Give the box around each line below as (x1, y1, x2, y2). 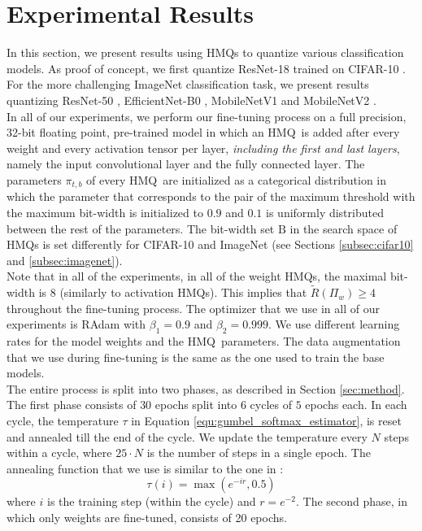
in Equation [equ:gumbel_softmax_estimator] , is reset (131, 412, 402, 429)
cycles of (250, 396, 293, 413)
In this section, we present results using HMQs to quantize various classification (7, 44, 404, 61)
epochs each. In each (305, 396, 407, 413)
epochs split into (154, 396, 237, 413)
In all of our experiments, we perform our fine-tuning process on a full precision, (7, 107, 407, 124)
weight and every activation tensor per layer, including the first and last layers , (7, 139, 400, 156)
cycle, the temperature (7, 412, 119, 429)
